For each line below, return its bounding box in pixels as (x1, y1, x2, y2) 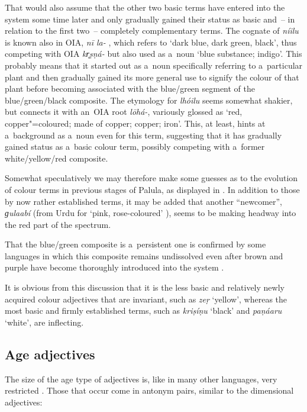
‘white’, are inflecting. (5, 316, 84, 328)
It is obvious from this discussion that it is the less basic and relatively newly (5, 281, 285, 294)
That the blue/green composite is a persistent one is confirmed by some (5, 238, 266, 250)
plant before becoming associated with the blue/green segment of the (5, 82, 256, 95)
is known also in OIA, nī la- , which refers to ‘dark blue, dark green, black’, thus (5, 36, 297, 48)
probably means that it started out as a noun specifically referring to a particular (5, 59, 303, 71)
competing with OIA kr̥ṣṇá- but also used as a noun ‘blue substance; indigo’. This (5, 47, 302, 60)
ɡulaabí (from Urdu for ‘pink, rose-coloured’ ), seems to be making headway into (5, 207, 296, 219)
